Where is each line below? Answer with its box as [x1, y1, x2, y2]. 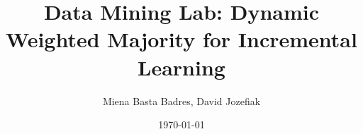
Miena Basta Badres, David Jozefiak [102, 93, 261, 108]
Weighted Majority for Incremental [6, 25, 357, 54]
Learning [138, 52, 225, 81]
